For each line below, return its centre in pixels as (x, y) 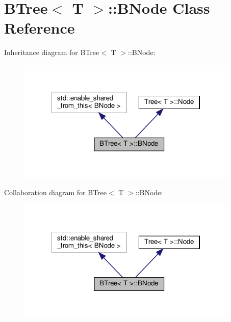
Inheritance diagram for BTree (52, 52)
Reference (40, 28)
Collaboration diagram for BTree (56, 192)
